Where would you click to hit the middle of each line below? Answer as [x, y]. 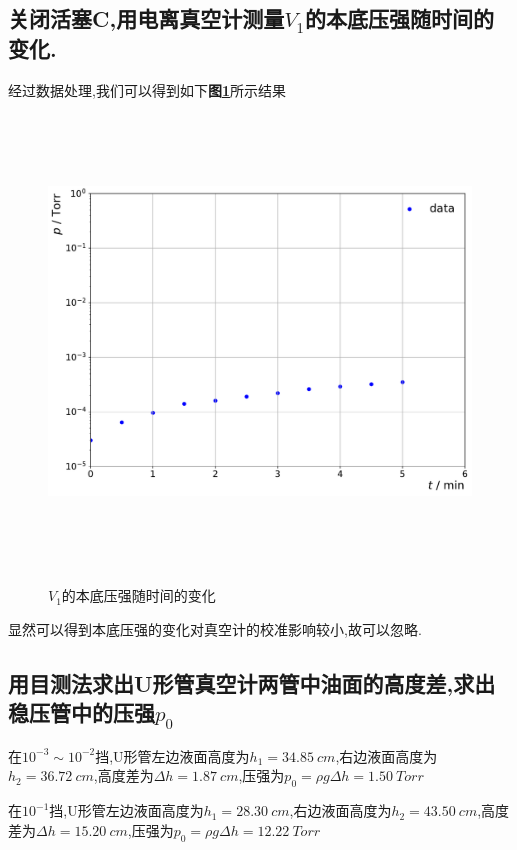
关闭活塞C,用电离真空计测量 [146, 18]
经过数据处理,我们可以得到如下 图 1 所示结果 [147, 89]
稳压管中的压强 [81, 712]
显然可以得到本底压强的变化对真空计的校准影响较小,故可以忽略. [215, 628]
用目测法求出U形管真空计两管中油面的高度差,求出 [252, 682]
